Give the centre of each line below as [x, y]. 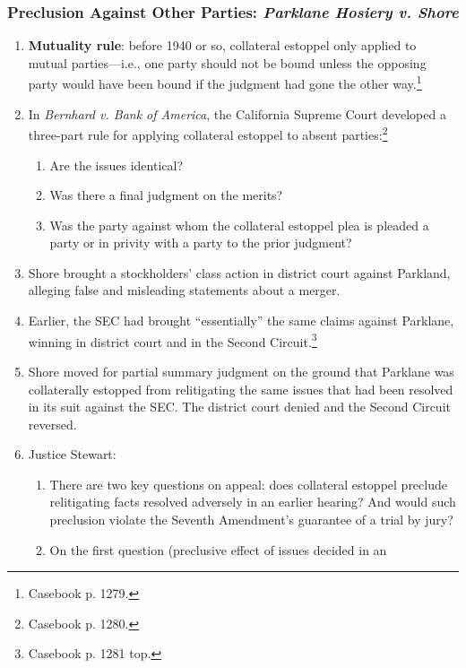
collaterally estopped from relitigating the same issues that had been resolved [241, 389]
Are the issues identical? [116, 165]
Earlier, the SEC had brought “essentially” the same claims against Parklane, [241, 321]
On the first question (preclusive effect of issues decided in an [218, 549]
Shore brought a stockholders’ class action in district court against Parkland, [239, 272]
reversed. [52, 424]
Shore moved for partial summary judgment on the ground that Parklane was [241, 371]
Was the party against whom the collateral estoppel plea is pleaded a [239, 225]
